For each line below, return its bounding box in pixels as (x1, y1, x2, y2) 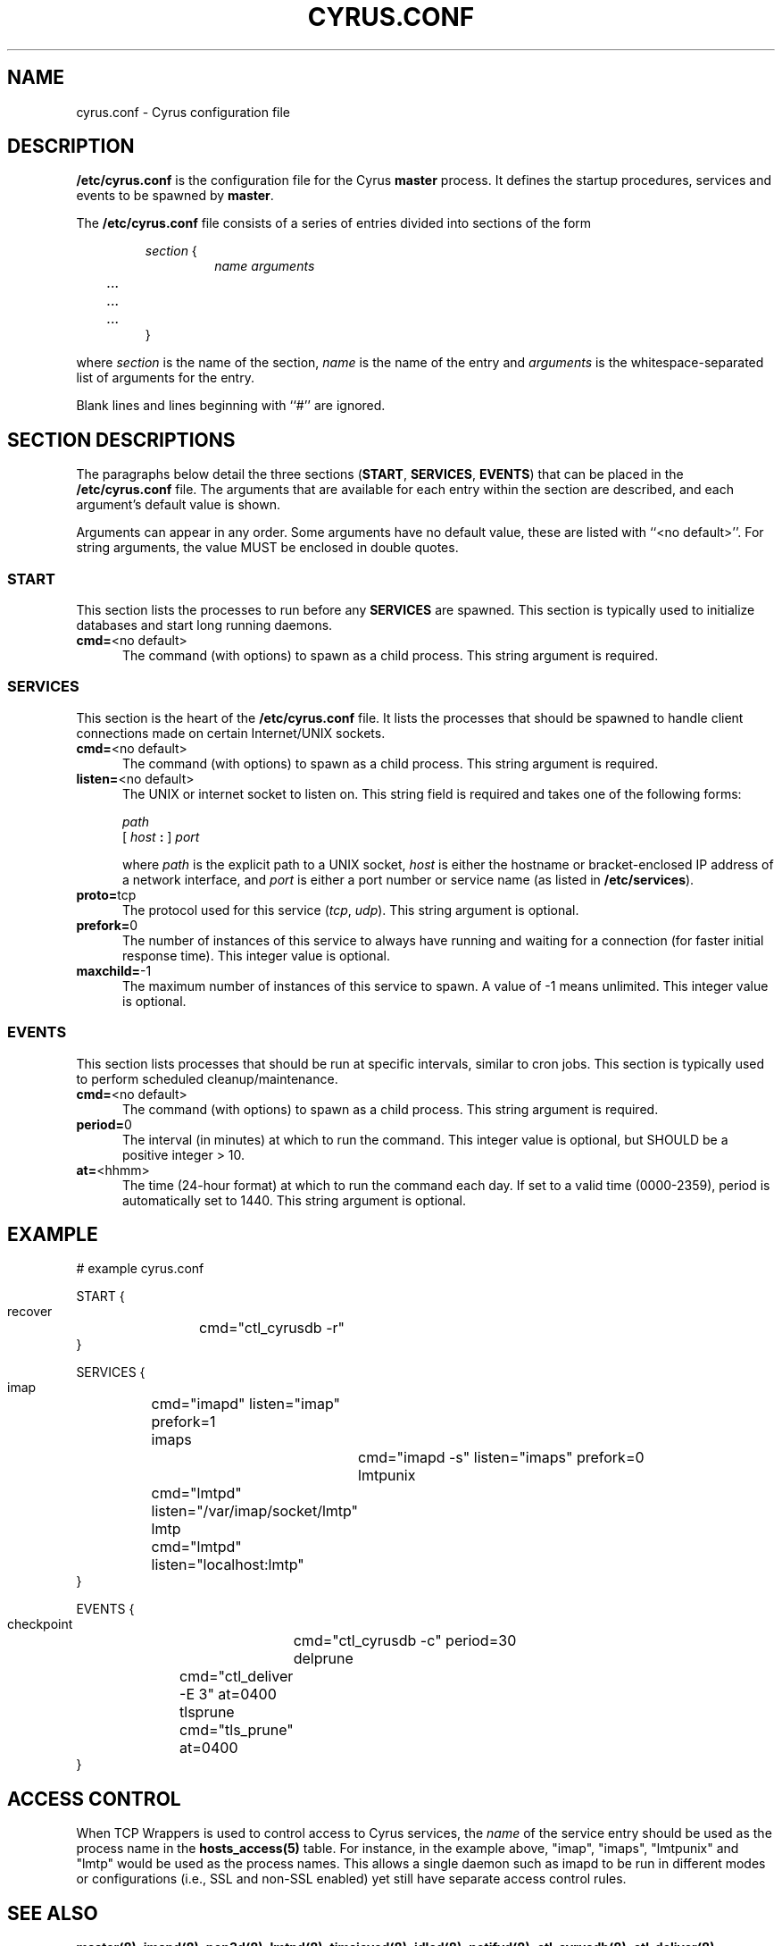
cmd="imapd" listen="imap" (151, 1395, 340, 1413)
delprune (293, 1649, 354, 1668)
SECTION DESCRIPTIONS (7, 428, 236, 451)
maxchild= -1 (76, 962, 152, 978)
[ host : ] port (122, 828, 200, 844)
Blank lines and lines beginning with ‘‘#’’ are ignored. (76, 398, 386, 414)
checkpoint (7, 1616, 73, 1632)
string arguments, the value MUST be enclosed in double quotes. (76, 540, 459, 556)
